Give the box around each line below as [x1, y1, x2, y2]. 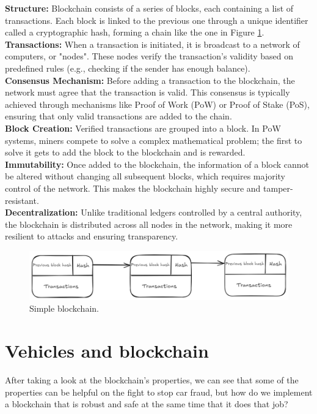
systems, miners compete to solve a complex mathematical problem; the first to [5, 134, 302, 146]
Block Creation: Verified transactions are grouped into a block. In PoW [5, 121, 281, 134]
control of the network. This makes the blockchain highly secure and [5, 181, 261, 194]
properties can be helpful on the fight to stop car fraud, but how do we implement [5, 385, 313, 398]
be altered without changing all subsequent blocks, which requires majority [5, 170, 285, 183]
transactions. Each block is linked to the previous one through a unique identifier [5, 13, 308, 26]
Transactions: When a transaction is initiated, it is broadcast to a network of [5, 37, 300, 50]
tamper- [263, 181, 293, 194]
